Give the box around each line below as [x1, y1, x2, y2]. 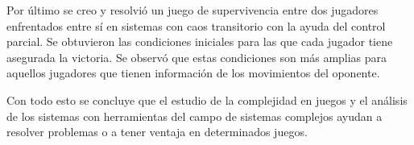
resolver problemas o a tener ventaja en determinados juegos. [6, 123, 308, 140]
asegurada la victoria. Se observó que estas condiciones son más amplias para [6, 48, 387, 65]
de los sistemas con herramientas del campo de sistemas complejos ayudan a [6, 107, 383, 124]
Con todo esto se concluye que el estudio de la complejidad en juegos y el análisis [6, 91, 408, 108]
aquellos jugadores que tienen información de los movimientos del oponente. [6, 64, 380, 81]
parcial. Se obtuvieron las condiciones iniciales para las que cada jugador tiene [6, 33, 393, 50]
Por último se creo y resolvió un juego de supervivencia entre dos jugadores [6, 2, 379, 18]
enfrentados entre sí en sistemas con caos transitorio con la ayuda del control [6, 17, 386, 34]
